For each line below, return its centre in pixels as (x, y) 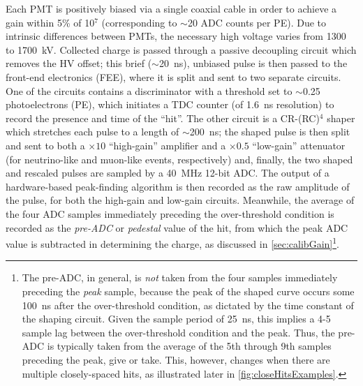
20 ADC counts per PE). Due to (257, 22)
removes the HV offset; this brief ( (79, 63)
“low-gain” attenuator (299, 145)
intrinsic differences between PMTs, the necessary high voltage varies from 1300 (176, 36)
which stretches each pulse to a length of (92, 132)
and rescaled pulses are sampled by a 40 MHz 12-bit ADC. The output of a (168, 173)
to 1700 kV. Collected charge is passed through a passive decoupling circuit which (181, 49)
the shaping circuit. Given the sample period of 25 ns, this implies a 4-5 (176, 319)
